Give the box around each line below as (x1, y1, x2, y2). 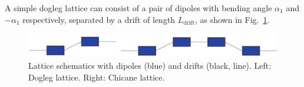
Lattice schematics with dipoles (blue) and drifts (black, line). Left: (28, 59, 272, 72)
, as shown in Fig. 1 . (194, 13, 270, 25)
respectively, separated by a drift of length (22, 13, 176, 25)
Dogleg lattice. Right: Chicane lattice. (28, 71, 165, 83)
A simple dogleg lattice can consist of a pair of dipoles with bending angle (5, 2, 272, 14)
